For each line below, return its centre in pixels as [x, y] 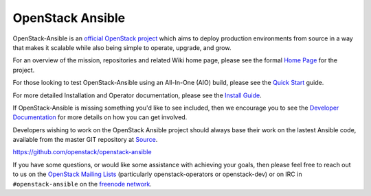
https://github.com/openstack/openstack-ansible [82, 152]
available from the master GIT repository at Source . [85, 140]
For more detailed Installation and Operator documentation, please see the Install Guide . [137, 95]
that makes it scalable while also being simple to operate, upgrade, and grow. [122, 47]
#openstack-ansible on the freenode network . [82, 184]
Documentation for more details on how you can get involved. [100, 117]
